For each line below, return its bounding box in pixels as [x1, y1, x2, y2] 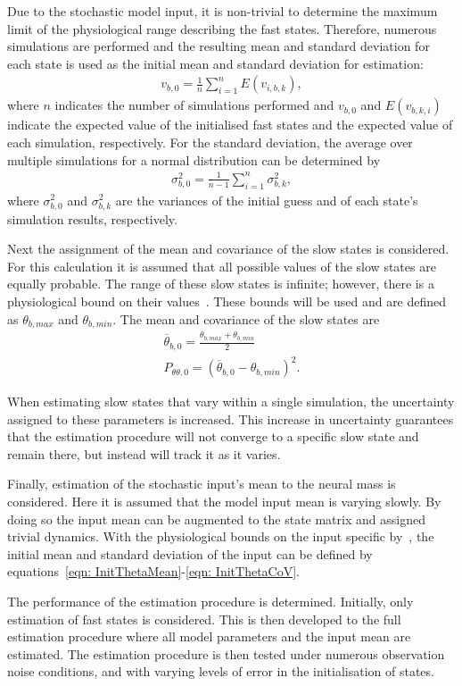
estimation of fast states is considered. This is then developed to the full [7, 609, 401, 628]
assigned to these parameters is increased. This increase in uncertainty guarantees [7, 409, 454, 428]
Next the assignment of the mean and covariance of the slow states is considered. [7, 239, 450, 258]
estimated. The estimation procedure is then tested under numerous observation [7, 644, 445, 663]
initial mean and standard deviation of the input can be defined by [7, 544, 373, 563]
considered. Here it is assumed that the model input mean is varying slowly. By [7, 492, 441, 511]
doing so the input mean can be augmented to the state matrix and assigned [7, 509, 425, 528]
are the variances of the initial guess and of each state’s [115, 190, 418, 209]
